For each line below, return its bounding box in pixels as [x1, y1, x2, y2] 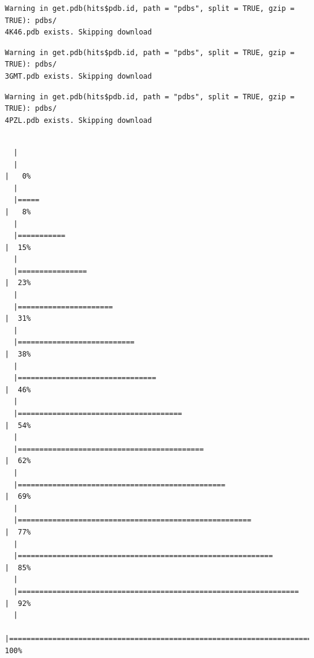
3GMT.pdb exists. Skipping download [5, 71, 152, 81]
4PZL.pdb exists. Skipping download [5, 116, 152, 125]
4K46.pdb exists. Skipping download [5, 28, 152, 37]
